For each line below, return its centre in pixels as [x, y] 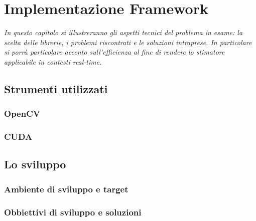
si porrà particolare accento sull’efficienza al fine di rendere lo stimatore [114, 52]
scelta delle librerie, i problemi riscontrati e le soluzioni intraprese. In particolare [128, 42]
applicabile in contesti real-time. [53, 61]
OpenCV [22, 114]
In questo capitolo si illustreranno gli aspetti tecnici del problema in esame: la [123, 32]
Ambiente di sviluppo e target [66, 189]
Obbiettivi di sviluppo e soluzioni [73, 212]
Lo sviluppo [35, 164]
